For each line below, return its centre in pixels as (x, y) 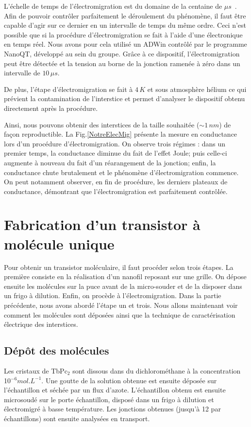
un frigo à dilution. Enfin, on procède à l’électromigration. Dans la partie (113, 295)
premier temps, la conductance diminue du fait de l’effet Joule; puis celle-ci (116, 153)
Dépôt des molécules (57, 350)
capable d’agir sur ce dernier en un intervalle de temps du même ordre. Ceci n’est (125, 25)
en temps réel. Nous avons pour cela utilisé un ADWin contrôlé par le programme (125, 44)
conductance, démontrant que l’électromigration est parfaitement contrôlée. (116, 191)
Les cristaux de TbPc (36, 370)
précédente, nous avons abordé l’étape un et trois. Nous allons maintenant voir (121, 305)
